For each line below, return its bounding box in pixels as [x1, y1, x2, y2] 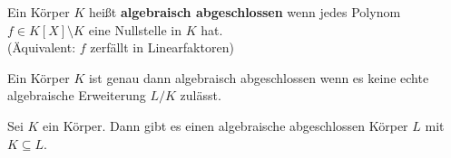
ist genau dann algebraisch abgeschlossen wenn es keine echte [88, 68, 429, 87]
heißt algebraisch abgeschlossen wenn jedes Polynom [88, 3, 401, 21]
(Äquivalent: [7, 38, 76, 57]
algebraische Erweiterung [7, 86, 146, 105]
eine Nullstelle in [88, 20, 182, 39]
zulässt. [180, 86, 221, 105]
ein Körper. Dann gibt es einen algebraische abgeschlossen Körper [43, 116, 408, 135]
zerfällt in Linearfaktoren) [90, 38, 234, 57]
